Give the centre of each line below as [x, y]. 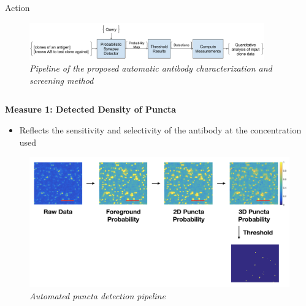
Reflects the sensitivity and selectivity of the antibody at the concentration [160, 130]
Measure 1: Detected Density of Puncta [91, 109]
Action [17, 7]
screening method [62, 80]
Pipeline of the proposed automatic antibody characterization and [151, 68]
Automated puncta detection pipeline [98, 295]
